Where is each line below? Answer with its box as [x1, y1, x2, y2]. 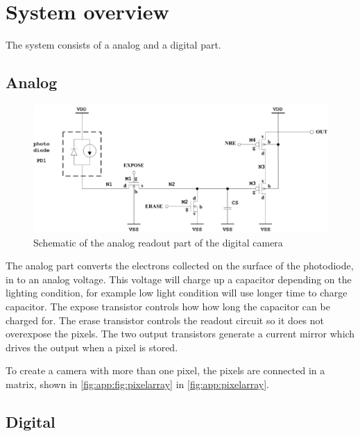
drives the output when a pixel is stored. [6, 339, 178, 354]
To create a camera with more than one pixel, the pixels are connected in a [6, 363, 325, 378]
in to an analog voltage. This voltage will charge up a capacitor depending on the [6, 271, 352, 286]
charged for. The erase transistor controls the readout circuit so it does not [6, 312, 324, 327]
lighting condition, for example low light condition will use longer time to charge [6, 285, 348, 300]
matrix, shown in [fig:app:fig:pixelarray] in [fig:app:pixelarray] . [6, 377, 269, 391]
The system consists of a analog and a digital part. [6, 37, 221, 52]
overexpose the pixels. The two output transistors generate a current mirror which [6, 326, 355, 341]
